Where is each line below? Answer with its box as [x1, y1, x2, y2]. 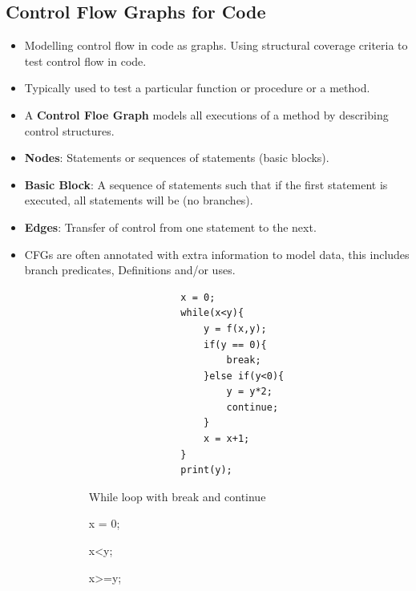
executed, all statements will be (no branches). [24, 192, 253, 208]
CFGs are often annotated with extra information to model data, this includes [24, 245, 410, 262]
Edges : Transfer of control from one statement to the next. [24, 218, 317, 235]
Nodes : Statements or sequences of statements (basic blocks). [24, 149, 329, 166]
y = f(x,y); [203, 322, 267, 334]
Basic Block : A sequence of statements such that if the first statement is [24, 176, 388, 192]
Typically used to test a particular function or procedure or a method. [24, 79, 370, 96]
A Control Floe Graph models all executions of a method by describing [24, 106, 389, 123]
